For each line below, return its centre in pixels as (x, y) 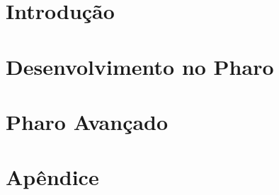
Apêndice (52, 177)
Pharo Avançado (87, 121)
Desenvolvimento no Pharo (140, 66)
